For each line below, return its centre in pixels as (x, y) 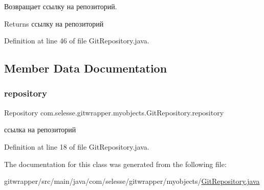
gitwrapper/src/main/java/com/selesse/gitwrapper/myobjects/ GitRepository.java (132, 181)
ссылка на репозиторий (40, 129)
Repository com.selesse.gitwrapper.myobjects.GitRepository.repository (114, 112)
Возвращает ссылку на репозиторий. (61, 6)
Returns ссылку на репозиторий (54, 23)
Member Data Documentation (86, 68)
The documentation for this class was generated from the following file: (115, 164)
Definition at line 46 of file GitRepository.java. (77, 41)
